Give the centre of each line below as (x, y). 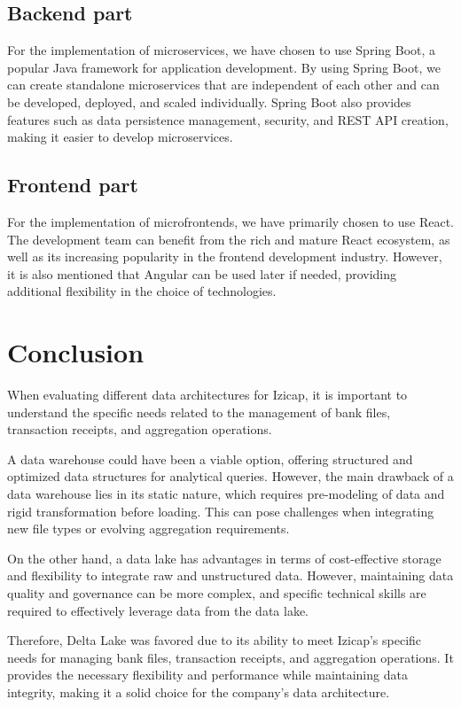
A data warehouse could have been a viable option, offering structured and (210, 458)
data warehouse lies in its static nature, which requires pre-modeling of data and (226, 494)
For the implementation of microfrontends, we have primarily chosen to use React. (231, 221)
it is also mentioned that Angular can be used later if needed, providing (202, 273)
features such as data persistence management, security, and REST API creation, (228, 119)
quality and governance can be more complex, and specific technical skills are (217, 593)
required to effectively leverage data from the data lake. (158, 610)
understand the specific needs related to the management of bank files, (199, 412)
